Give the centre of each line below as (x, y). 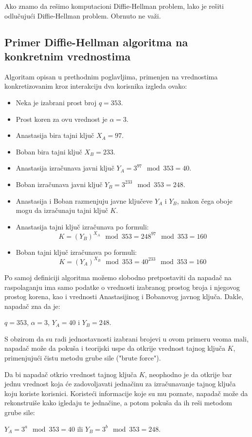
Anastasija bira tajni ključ (55, 135)
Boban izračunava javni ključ (59, 184)
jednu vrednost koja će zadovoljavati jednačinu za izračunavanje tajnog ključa (120, 384)
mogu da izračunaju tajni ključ (62, 210)
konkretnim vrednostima (68, 56)
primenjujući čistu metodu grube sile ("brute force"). (83, 358)
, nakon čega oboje (205, 200)
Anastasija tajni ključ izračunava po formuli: (82, 226)
